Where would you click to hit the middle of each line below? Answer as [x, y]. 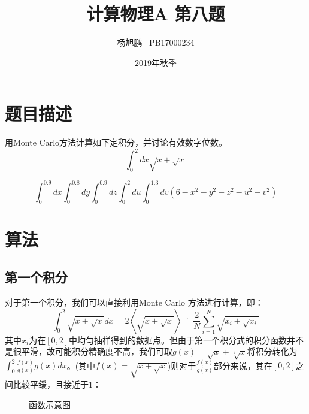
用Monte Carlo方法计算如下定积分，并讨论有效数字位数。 [116, 142]
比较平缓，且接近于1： [57, 384]
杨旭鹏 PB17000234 [156, 42]
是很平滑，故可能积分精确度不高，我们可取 [89, 351]
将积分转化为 [272, 351]
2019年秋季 [156, 62]
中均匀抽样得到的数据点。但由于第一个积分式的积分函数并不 [187, 339]
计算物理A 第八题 [156, 13]
